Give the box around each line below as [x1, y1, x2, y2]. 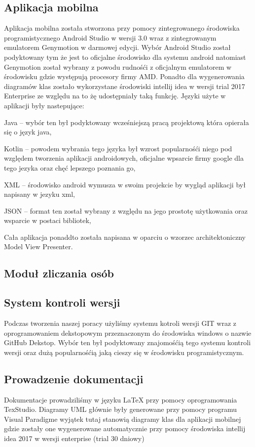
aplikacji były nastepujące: [4, 100, 84, 110]
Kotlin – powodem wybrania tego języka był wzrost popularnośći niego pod [4, 143, 232, 153]
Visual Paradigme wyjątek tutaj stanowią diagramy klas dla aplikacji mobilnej [4, 413, 241, 424]
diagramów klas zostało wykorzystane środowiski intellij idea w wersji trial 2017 [4, 81, 245, 91]
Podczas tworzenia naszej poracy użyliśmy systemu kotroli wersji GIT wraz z [4, 318, 237, 328]
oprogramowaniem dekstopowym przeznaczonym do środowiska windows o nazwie [4, 327, 252, 338]
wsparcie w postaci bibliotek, [4, 215, 91, 225]
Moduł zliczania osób [4, 266, 114, 281]
